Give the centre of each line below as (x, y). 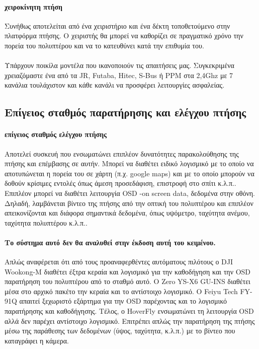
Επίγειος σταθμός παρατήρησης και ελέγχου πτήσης (125, 112)
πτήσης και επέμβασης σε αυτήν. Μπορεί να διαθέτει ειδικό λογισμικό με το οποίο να (129, 163)
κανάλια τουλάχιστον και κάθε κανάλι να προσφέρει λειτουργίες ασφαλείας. (115, 85)
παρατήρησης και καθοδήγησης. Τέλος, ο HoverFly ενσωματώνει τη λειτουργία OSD (129, 311)
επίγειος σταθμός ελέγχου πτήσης (56, 134)
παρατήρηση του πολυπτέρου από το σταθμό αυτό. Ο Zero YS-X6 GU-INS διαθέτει (127, 281)
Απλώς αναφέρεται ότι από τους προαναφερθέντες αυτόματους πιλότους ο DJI (119, 262)
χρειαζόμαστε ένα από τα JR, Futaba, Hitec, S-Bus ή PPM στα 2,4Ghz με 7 (119, 75)
